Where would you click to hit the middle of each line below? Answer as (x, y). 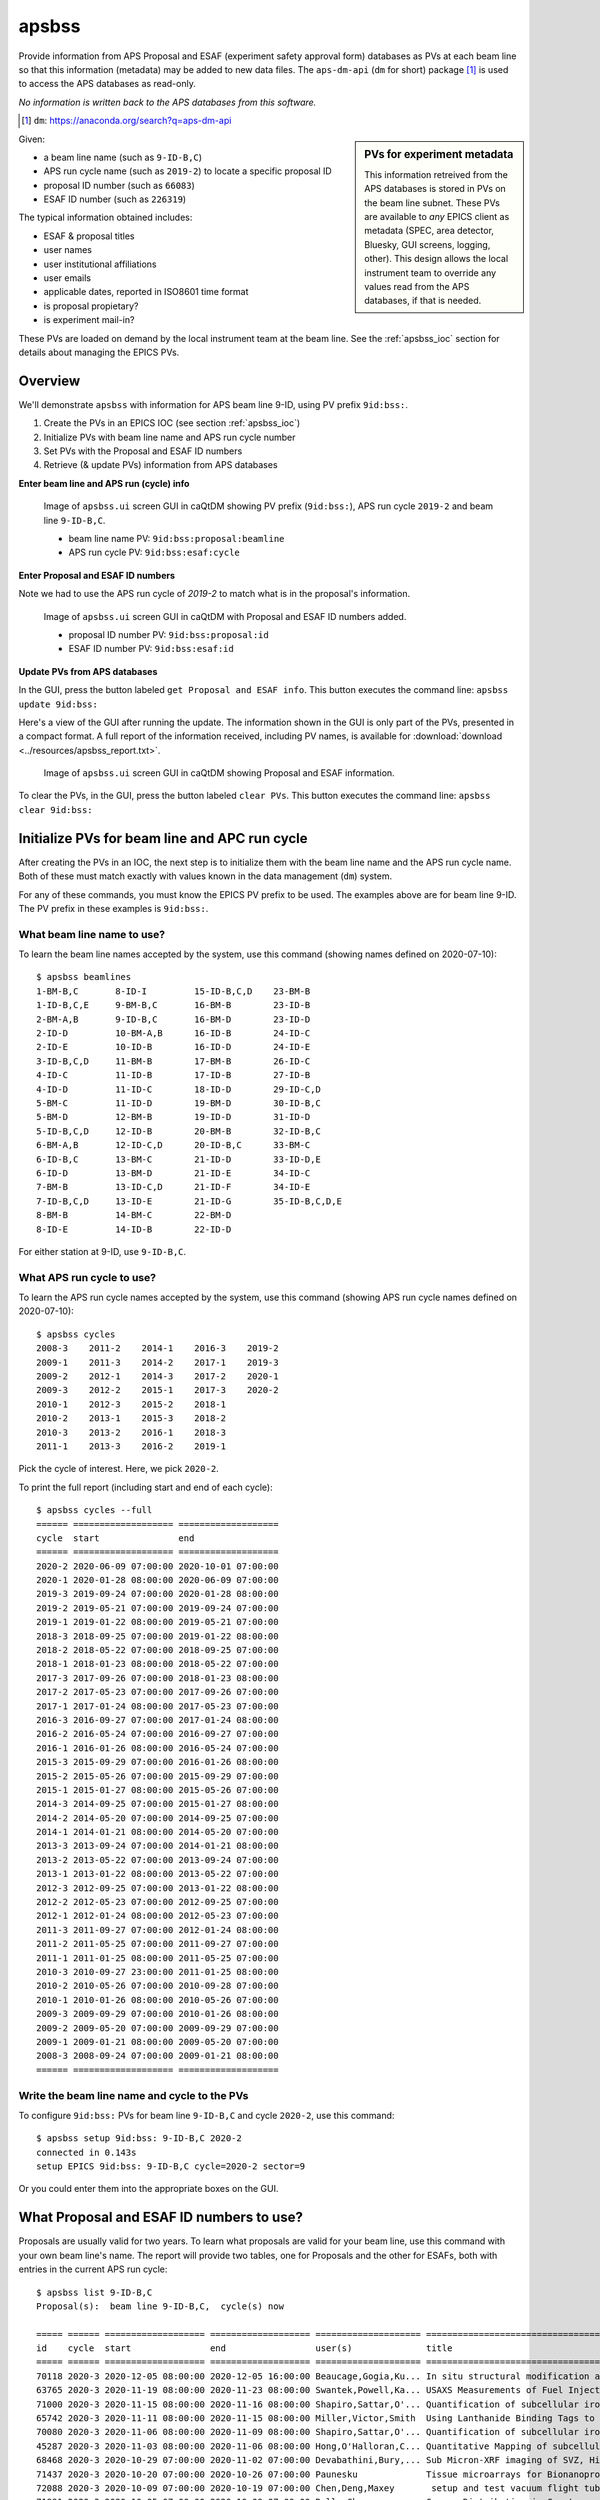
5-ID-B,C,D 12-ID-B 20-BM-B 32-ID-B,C (179, 1131)
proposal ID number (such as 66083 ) (119, 185)
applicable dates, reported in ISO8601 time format (146, 292)
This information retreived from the (436, 174)
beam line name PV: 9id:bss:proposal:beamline (176, 538)
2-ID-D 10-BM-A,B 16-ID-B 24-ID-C (173, 1033)
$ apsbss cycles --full (94, 1510)
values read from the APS (417, 286)
